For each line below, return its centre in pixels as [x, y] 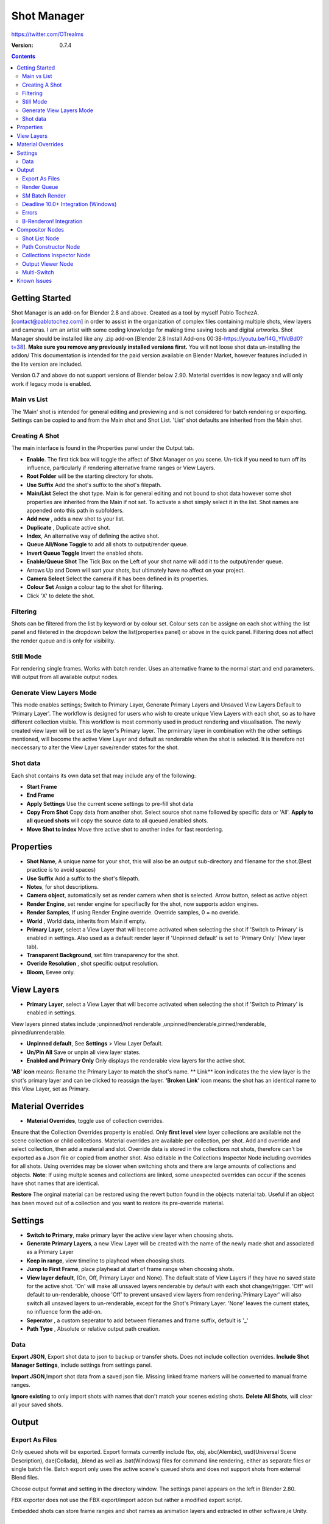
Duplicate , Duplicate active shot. [69, 527]
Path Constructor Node [51, 246]
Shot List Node [41, 238]
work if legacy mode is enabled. [51, 383]
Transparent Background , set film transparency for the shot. [103, 955]
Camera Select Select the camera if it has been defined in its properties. [117, 579]
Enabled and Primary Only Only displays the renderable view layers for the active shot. [136, 1061]
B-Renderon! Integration [52, 221]
